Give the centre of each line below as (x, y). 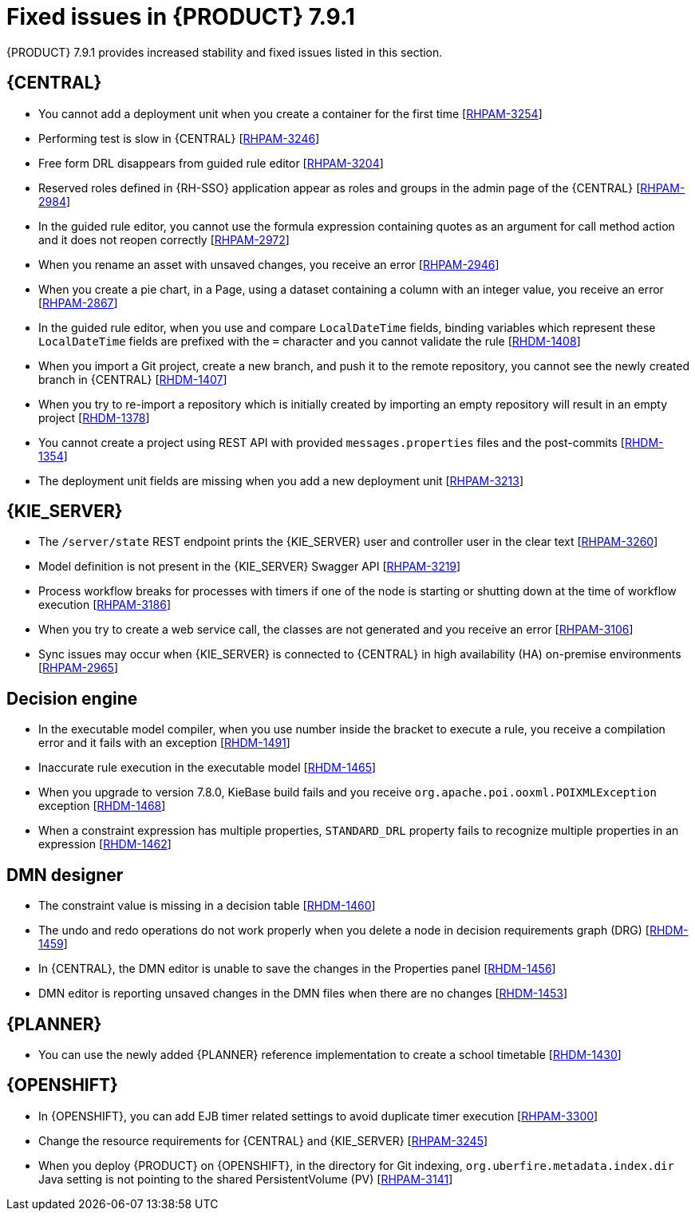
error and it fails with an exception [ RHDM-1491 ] (164, 743)
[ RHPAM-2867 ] (78, 302)
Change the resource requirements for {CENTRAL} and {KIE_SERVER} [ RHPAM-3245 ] (263, 1140)
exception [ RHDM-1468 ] (102, 806)
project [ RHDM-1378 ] (94, 417)
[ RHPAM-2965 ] (79, 668)
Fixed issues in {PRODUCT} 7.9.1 (181, 17)
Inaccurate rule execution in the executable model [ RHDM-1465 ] (207, 768)
